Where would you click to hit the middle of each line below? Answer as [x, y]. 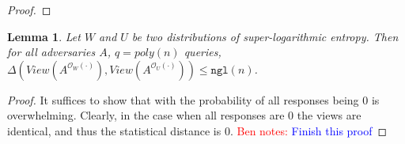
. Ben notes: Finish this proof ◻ [308, 130]
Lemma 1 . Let [44, 36]
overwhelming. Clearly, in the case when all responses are [146, 115]
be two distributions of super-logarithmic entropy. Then [265, 36]
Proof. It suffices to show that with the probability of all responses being [183, 99]
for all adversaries [51, 52]
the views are [329, 115]
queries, [202, 52]
